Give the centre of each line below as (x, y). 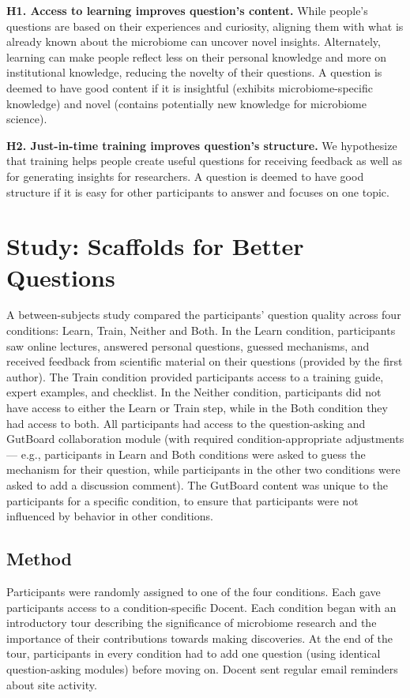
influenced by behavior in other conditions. (110, 516)
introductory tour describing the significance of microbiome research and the (192, 623)
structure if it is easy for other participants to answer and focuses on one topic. (198, 191)
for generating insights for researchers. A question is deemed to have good (185, 176)
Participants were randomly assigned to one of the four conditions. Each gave (194, 591)
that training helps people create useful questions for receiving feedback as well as (205, 161)
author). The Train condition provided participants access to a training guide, (195, 376)
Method (39, 559)
